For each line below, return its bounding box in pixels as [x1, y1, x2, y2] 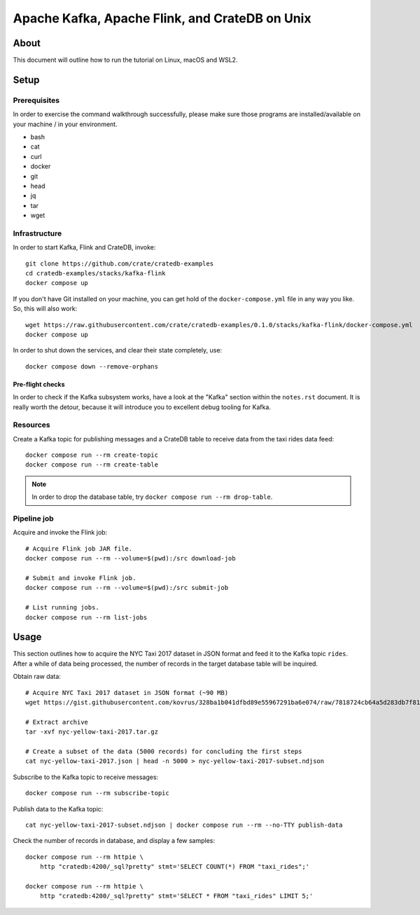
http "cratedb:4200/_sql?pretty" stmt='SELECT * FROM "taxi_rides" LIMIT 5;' [39, 892, 314, 900]
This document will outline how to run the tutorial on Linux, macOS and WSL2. [13, 56, 238, 64]
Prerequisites [13, 95, 59, 105]
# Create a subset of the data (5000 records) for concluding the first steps [25, 747, 302, 755]
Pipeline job [13, 514, 54, 523]
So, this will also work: [13, 305, 78, 313]
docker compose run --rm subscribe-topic [25, 789, 169, 797]
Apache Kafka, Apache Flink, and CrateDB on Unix [13, 11, 311, 26]
